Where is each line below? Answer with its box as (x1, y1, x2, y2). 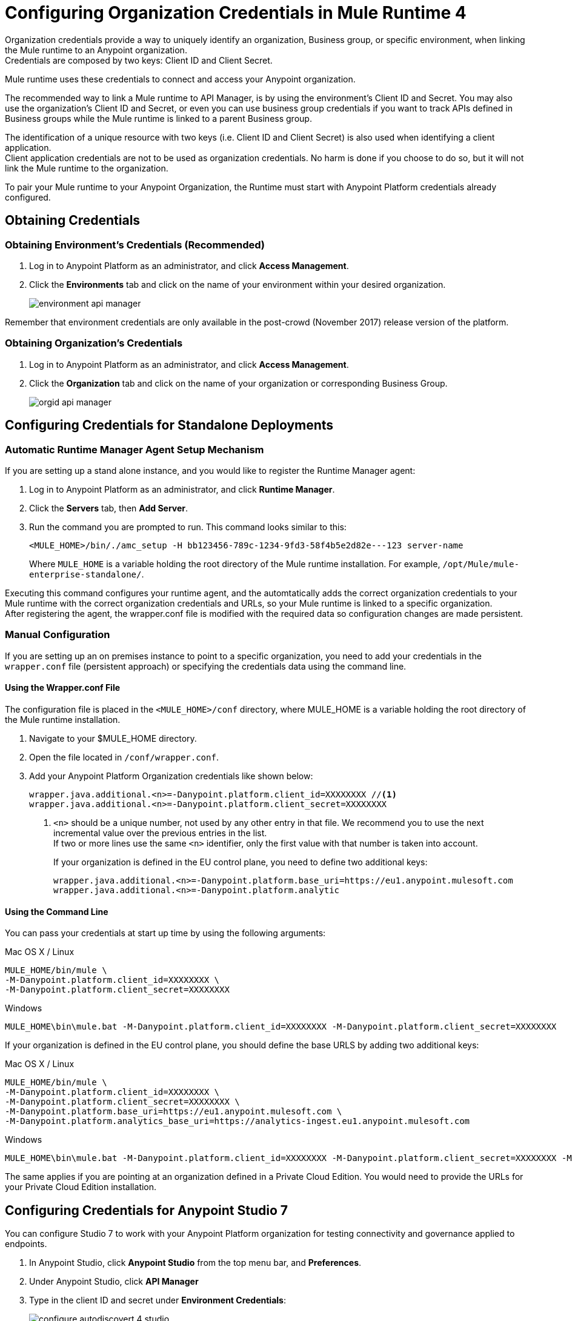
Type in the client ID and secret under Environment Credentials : (29, 1294, 286, 1305)
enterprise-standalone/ (29, 569, 142, 579)
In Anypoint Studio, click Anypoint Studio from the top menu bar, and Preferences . (29, 1257, 362, 1268)
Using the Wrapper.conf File (5, 682, 121, 693)
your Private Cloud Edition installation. (5, 1182, 157, 1193)
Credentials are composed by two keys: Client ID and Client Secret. (5, 55, 273, 65)
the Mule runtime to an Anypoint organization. (5, 44, 187, 55)
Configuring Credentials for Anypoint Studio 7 (5, 1202, 288, 1218)
